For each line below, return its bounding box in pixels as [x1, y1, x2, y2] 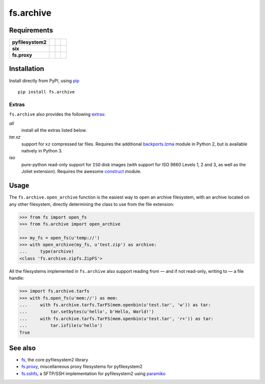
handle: [9, 275, 25, 281]
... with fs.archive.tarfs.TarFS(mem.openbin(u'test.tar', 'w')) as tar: [19, 302, 211, 307]
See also [9, 344, 36, 352]
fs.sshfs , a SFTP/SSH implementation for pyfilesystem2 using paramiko [21, 370, 166, 376]
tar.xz [9, 134, 21, 140]
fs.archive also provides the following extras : [9, 111, 106, 118]
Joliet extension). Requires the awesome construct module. [21, 169, 142, 175]
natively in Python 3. [21, 148, 63, 154]
